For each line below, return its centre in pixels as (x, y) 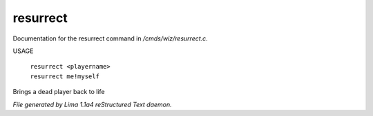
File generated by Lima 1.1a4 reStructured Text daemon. (92, 104)
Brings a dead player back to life (59, 92)
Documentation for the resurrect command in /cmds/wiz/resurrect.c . (111, 38)
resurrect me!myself (65, 76)
